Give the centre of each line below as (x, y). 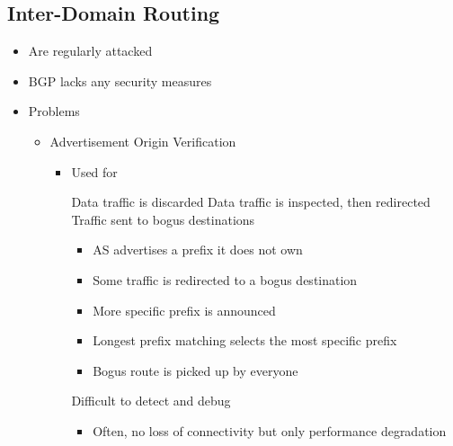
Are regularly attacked (90, 51)
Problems (54, 111)
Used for (94, 171)
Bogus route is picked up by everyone (195, 370)
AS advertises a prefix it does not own (198, 250)
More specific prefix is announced (184, 310)
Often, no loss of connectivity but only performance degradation (270, 430)
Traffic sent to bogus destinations (163, 219)
